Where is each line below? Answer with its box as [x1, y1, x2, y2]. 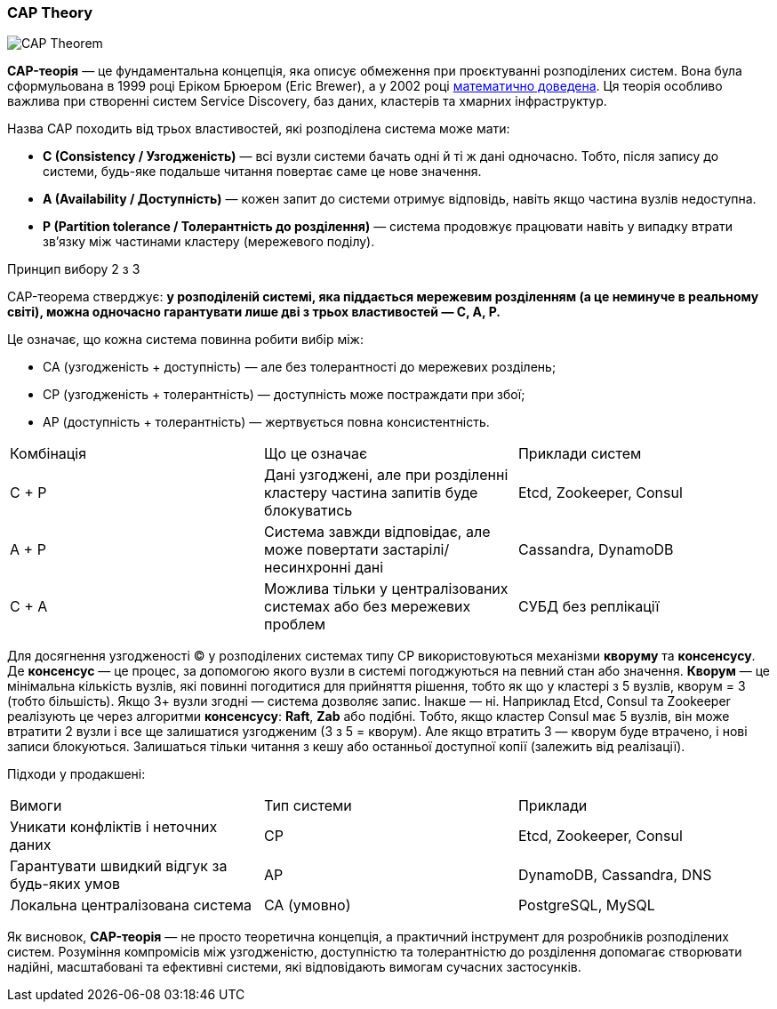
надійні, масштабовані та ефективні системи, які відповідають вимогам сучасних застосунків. [7, 959, 581, 975]
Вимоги [10, 797, 62, 815]
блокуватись [263, 501, 353, 520]
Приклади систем [517, 444, 642, 463]
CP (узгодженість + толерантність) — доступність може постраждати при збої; [43, 387, 525, 403]
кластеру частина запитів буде [263, 484, 478, 502]
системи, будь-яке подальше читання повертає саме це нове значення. [43, 164, 482, 180]
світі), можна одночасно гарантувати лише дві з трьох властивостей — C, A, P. [7, 304, 501, 320]
